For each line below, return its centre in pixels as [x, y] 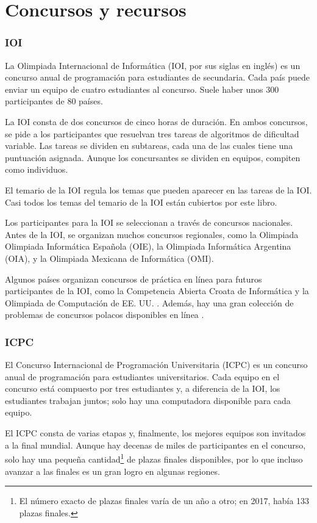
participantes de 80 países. [54, 101]
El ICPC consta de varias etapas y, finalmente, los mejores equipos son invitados [155, 433]
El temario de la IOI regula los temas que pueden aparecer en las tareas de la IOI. [158, 189]
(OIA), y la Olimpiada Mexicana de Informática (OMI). [109, 258]
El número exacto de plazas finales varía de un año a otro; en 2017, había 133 [164, 501]
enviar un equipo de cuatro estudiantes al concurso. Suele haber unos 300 [142, 89]
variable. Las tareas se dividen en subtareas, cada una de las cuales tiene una [149, 146]
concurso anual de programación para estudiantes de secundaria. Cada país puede [157, 77]
